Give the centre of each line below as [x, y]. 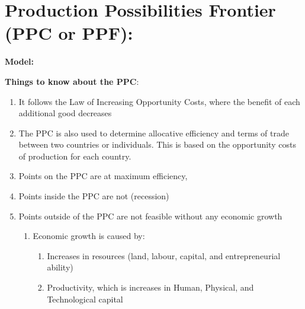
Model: [20, 61]
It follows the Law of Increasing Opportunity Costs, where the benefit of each [159, 101]
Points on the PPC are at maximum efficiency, [103, 176]
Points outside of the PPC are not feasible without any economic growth [150, 216]
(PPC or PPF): [69, 33]
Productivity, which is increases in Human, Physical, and [150, 287]
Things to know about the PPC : [72, 81]
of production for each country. [75, 156]
